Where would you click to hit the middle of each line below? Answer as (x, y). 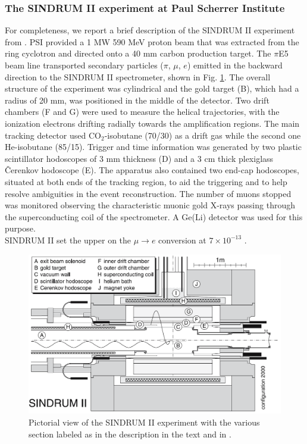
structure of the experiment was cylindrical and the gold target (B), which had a (152, 88)
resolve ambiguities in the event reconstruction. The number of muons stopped (148, 193)
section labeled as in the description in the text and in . (130, 434)
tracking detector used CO (53, 135)
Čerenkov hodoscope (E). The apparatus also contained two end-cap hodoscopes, (152, 170)
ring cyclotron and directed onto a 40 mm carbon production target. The (138, 53)
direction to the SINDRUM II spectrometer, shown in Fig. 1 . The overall (138, 76)
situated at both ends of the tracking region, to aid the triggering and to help (146, 181)
